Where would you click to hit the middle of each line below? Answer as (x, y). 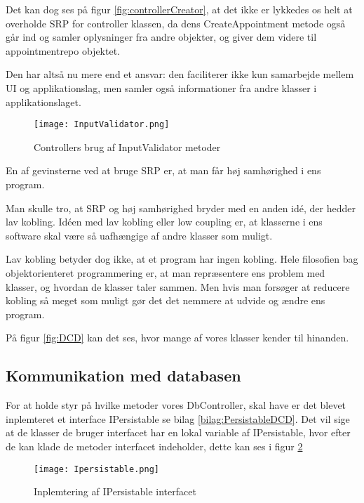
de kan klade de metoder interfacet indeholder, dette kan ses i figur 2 (154, 446)
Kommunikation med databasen (123, 375)
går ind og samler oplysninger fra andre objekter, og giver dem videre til (161, 37)
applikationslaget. (43, 102)
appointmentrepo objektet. (63, 50)
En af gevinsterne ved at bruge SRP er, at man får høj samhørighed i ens (163, 170)
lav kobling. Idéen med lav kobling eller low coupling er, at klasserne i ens (164, 222)
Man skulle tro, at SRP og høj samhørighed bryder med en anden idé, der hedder (181, 208)
